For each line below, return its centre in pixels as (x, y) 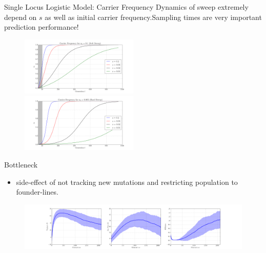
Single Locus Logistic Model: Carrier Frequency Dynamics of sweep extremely (126, 7)
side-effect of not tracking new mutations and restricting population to (127, 182)
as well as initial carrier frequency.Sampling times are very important (153, 17)
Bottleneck (21, 164)
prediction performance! (42, 27)
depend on (21, 17)
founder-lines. (37, 192)
